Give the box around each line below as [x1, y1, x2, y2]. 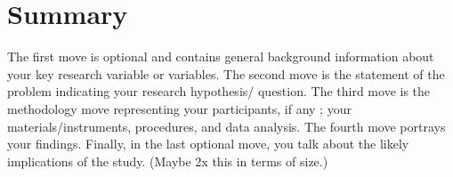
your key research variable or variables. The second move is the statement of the [7, 64, 445, 83]
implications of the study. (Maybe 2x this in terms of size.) [7, 151, 328, 170]
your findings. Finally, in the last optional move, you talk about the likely [7, 134, 409, 153]
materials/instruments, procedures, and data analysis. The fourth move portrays [7, 117, 446, 135]
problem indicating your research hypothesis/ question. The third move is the [7, 82, 431, 101]
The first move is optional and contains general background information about [7, 47, 434, 66]
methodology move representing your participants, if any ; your [7, 99, 352, 117]
